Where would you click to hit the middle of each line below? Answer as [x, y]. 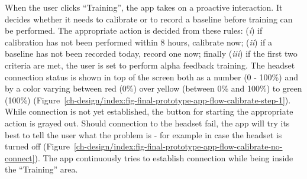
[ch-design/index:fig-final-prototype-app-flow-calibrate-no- [178, 146]
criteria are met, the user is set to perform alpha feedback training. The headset [150, 65]
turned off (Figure [37, 146]
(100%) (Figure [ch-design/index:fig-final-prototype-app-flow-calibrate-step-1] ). [148, 100]
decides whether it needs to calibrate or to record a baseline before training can [149, 19]
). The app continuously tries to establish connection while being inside [164, 157]
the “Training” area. [41, 169]
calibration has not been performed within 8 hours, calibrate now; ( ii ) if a [138, 42]
